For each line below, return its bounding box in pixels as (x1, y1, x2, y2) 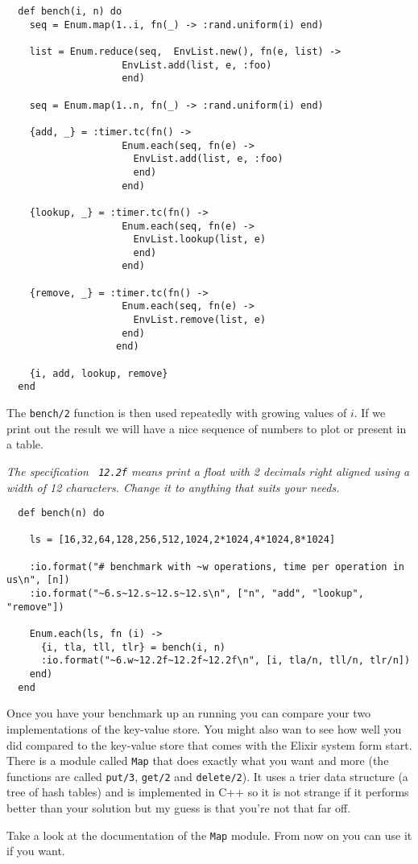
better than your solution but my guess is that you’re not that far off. (6, 800, 351, 816)
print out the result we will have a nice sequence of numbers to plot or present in (6, 420, 407, 436)
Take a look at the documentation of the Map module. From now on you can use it (6, 826, 412, 843)
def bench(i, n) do (18, 6, 122, 17)
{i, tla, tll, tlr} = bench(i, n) (40, 641, 226, 653)
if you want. (6, 842, 65, 859)
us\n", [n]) (6, 574, 70, 586)
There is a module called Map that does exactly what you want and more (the (6, 752, 389, 769)
